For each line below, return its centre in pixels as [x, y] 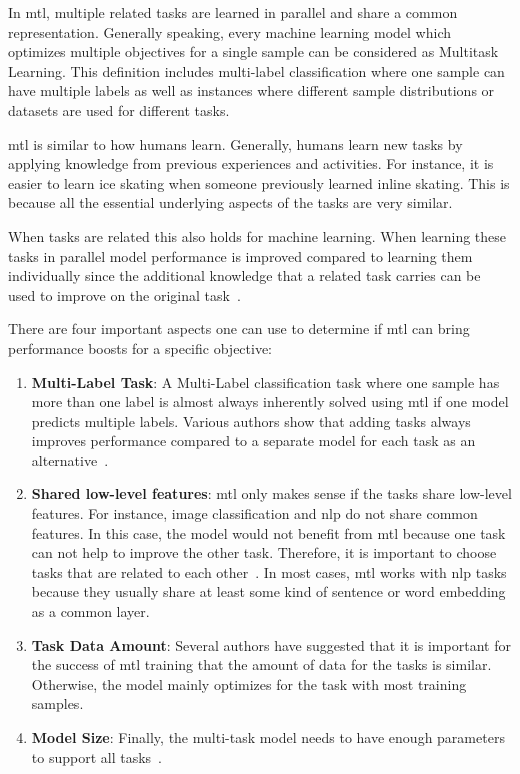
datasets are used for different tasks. [119, 109]
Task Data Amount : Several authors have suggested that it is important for [271, 644]
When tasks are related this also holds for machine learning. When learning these [257, 235]
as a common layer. [90, 611]
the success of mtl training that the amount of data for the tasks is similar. [261, 664]
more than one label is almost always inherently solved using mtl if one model [270, 401]
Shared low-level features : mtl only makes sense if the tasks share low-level [271, 493]
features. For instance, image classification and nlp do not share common [254, 513]
